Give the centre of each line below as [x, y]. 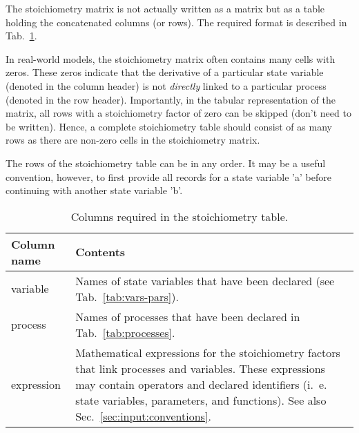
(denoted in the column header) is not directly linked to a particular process [166, 85]
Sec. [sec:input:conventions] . [143, 416]
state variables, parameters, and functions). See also [201, 400]
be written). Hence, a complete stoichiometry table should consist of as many [169, 126]
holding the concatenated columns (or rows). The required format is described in [176, 22]
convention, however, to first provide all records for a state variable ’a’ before [168, 176]
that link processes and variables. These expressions [200, 368]
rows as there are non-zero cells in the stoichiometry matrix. [133, 140]
